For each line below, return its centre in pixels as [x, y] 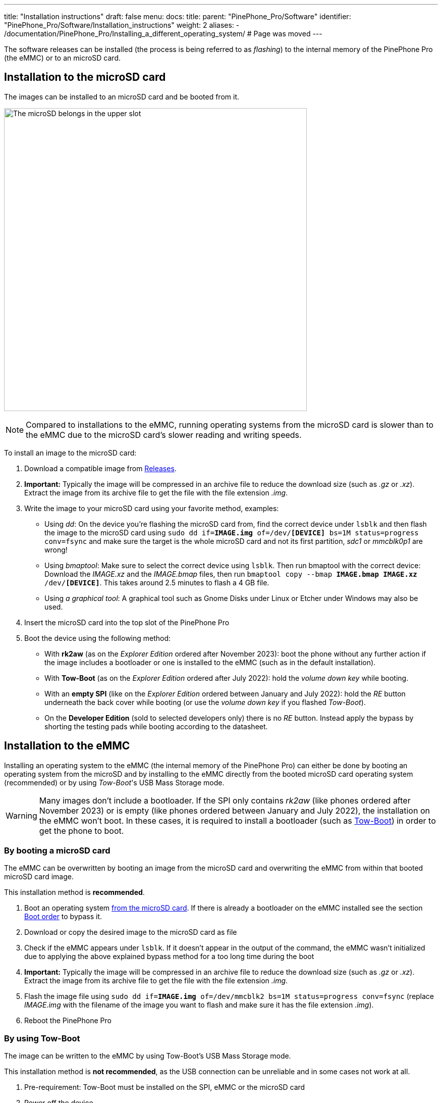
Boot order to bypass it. [63, 917]
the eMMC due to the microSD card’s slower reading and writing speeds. [164, 435]
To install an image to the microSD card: [70, 453]
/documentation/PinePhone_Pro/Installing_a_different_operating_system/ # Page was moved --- [163, 34]
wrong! [56, 549]
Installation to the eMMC [67, 746]
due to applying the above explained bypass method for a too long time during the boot [169, 957]
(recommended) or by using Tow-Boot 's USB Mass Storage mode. [114, 782]
